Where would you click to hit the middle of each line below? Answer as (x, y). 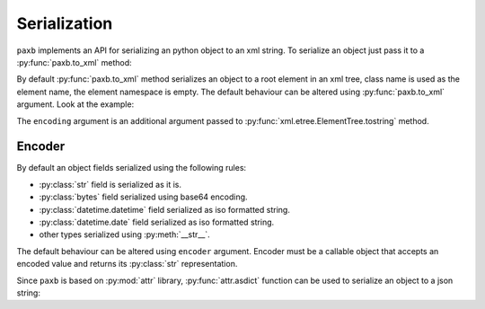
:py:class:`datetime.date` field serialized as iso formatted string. (157, 222)
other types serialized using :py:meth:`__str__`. (124, 234)
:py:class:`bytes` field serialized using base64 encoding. (143, 197)
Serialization (65, 23)
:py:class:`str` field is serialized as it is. (110, 184)
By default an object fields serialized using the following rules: (132, 168)
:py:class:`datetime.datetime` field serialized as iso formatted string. (165, 209)
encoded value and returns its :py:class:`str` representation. (127, 264)
